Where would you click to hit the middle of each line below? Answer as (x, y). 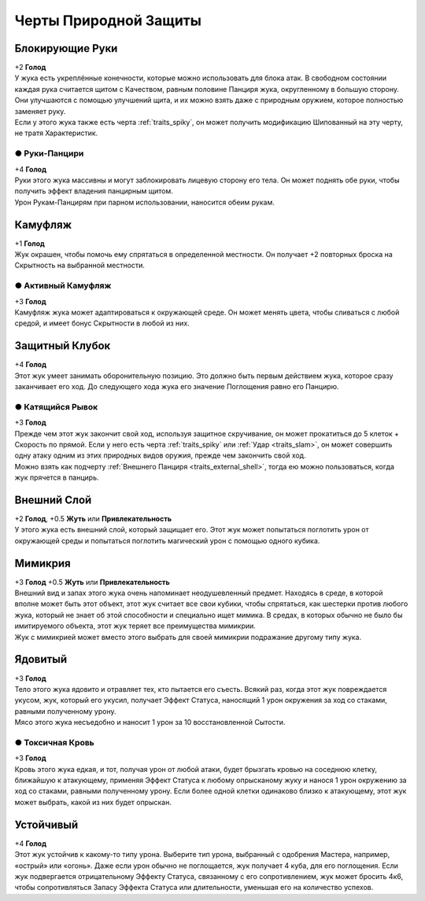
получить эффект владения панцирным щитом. (94, 191)
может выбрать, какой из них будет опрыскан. (93, 802)
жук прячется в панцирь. (57, 478)
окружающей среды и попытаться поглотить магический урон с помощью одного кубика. (167, 541)
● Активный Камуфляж (63, 285)
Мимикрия (42, 563)
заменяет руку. (40, 111)
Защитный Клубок (63, 346)
